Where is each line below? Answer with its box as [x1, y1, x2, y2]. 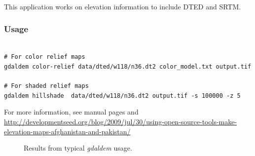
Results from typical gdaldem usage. [24, 143, 132, 153]
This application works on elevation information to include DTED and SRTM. [4, 1, 241, 11]
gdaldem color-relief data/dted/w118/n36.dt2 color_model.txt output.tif [4, 63, 252, 70]
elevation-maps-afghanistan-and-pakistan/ [4, 126, 131, 136]
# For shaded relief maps [4, 82, 89, 90]
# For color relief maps [4, 53, 85, 61]
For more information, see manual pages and [4, 107, 139, 117]
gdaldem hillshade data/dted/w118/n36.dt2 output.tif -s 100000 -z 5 [4, 92, 241, 99]
